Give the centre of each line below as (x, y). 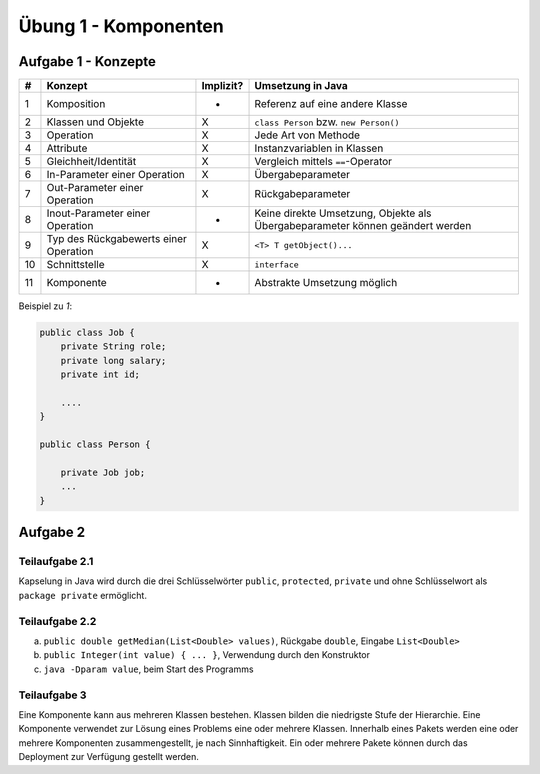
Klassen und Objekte (95, 122)
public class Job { (87, 333)
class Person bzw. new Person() (327, 122)
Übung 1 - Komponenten (121, 26)
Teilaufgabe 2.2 (57, 621)
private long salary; (113, 360)
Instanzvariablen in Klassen (319, 148)
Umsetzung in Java (301, 86)
